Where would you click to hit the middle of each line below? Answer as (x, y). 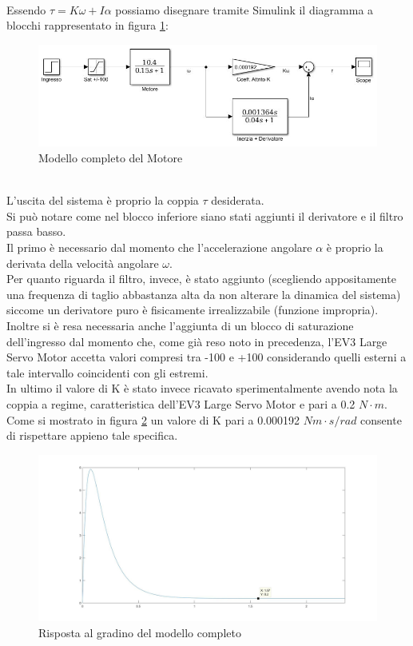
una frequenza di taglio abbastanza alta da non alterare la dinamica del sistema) (204, 294)
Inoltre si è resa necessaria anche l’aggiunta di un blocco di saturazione (180, 325)
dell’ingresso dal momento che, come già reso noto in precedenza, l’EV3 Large (197, 341)
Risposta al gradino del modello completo (140, 633)
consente (381, 419)
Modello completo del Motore (111, 158)
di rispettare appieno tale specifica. (92, 435)
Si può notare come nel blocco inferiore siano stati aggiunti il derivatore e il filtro (205, 215)
